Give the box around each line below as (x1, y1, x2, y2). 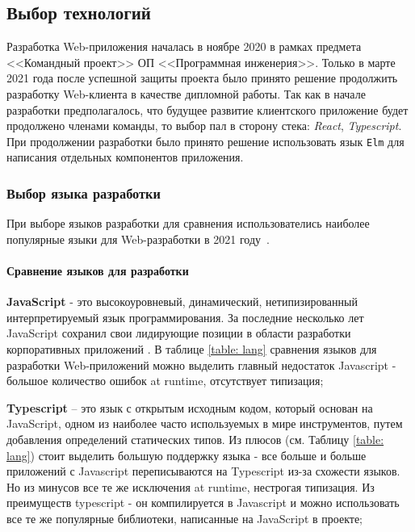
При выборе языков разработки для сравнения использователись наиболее (6, 215, 370, 232)
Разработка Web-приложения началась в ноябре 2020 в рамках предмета (6, 38, 362, 55)
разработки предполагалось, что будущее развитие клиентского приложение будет (6, 101, 409, 118)
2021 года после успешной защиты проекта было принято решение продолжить (6, 69, 398, 86)
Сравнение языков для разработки (6, 262, 189, 279)
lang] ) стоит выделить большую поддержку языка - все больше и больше (6, 446, 367, 463)
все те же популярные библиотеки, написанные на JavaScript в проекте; (6, 509, 363, 526)
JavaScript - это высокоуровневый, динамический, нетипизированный (6, 293, 358, 310)
